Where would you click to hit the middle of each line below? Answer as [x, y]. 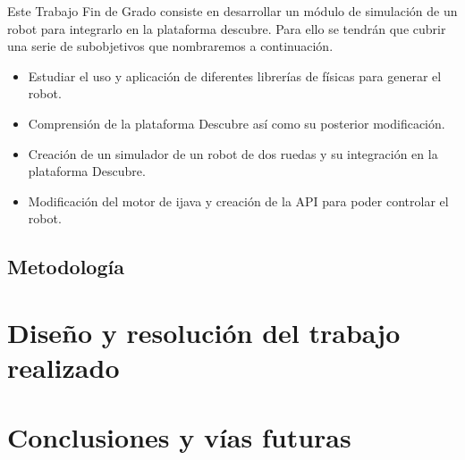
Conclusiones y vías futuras [179, 437]
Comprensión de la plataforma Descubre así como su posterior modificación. [237, 123]
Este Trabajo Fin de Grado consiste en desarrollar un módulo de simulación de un [232, 11]
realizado [63, 368]
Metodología [66, 267]
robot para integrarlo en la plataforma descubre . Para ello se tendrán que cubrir [227, 28]
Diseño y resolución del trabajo [204, 332]
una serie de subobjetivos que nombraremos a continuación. [170, 46]
